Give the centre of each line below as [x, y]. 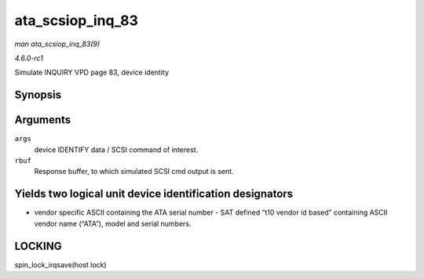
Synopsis [38, 95]
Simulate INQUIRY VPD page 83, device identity [91, 72]
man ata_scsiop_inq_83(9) [57, 44]
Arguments [43, 120]
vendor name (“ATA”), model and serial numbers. [113, 223]
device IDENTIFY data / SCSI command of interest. [116, 150]
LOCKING [38, 246]
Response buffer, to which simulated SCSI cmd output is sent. [134, 172]
